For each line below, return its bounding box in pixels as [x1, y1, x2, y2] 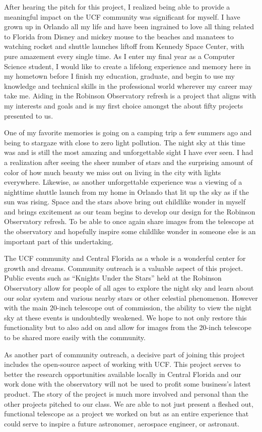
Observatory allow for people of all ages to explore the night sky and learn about [4, 283, 254, 293]
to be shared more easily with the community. [4, 332, 146, 342]
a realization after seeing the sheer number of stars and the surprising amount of [4, 156, 253, 167]
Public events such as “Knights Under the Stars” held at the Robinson [4, 273, 222, 283]
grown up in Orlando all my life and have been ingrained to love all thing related [4, 21, 254, 32]
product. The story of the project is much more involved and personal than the [4, 388, 248, 399]
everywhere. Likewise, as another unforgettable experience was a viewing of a [4, 177, 242, 187]
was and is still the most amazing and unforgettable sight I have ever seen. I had [4, 147, 253, 157]
